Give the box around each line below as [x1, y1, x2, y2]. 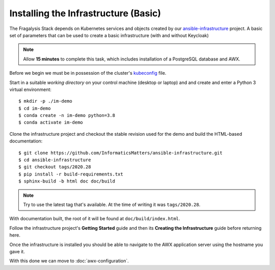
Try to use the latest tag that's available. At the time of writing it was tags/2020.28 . [23, 201, 201, 207]
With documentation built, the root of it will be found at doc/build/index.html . [9, 216, 180, 222]
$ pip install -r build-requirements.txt [18, 171, 123, 177]
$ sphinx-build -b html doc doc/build [18, 178, 116, 184]
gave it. [9, 248, 25, 254]
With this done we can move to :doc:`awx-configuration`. [9, 258, 129, 264]
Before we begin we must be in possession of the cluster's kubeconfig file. [9, 70, 167, 76]
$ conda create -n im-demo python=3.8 [18, 112, 116, 118]
